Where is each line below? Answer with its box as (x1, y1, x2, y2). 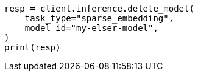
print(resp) (4, 43, 61, 52)
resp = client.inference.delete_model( (4, 4, 194, 13)
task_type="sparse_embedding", (24, 13, 174, 23)
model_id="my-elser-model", (24, 23, 158, 33)
